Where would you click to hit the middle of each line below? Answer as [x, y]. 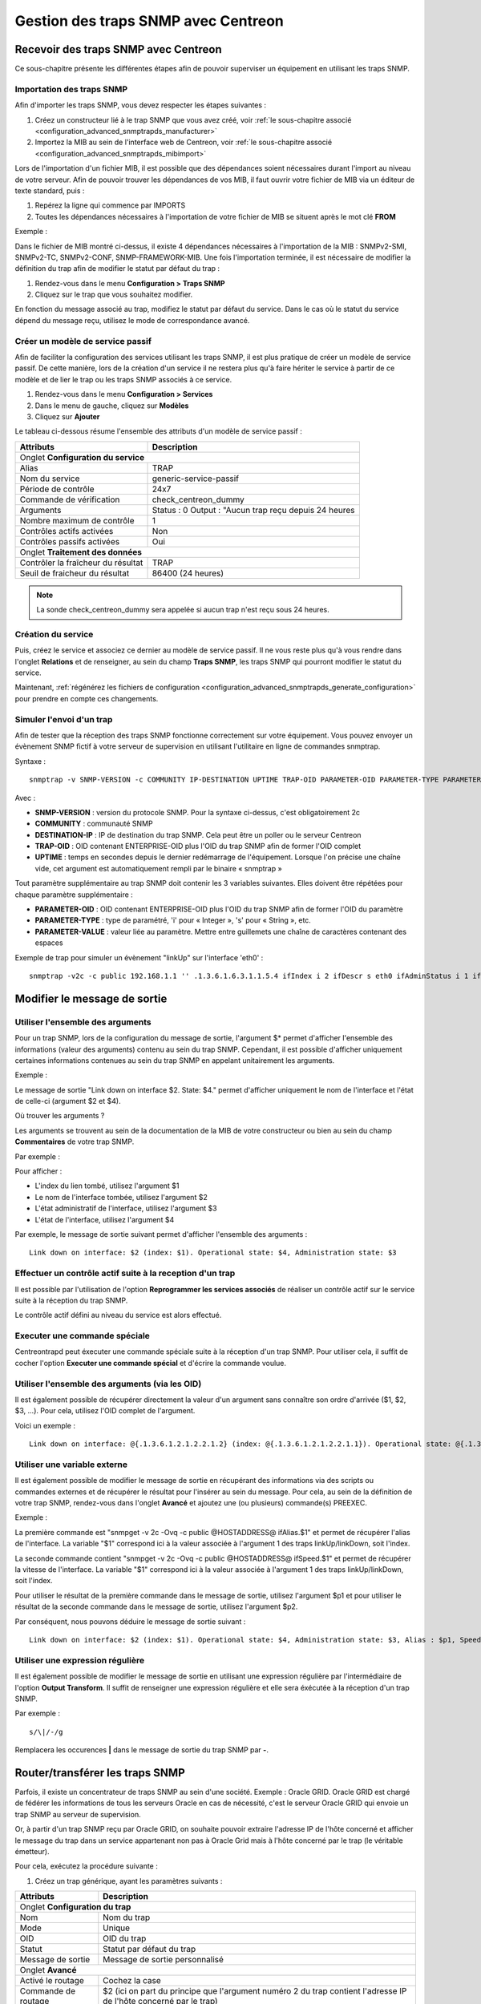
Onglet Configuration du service [82, 457]
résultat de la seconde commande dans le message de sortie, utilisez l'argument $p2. [156, 1606]
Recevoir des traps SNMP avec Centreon [118, 49]
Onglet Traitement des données [81, 552]
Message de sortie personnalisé [164, 1960]
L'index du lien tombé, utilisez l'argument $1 [107, 1186]
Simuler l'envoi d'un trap [64, 719]
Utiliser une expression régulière [79, 1660]
